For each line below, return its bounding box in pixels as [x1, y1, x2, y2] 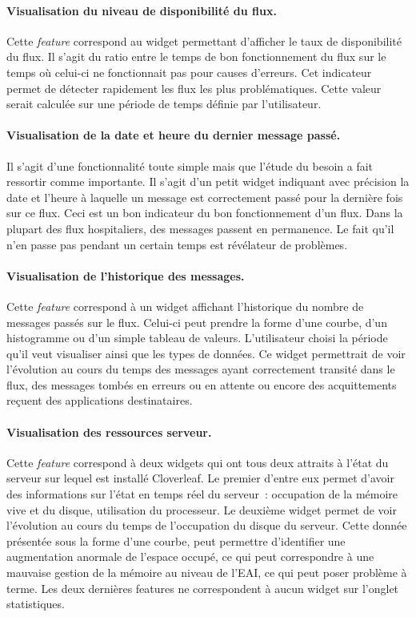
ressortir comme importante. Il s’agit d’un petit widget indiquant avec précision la [6, 173, 410, 190]
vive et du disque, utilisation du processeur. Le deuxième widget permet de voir [6, 501, 397, 518]
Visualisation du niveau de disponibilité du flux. [6, 2, 277, 18]
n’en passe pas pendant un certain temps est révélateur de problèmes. [6, 236, 348, 252]
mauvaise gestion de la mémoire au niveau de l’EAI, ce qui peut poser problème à [6, 564, 407, 581]
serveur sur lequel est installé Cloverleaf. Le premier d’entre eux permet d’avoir [6, 470, 394, 486]
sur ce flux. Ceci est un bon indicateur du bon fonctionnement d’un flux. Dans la [6, 204, 403, 221]
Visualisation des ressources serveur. [6, 423, 212, 440]
